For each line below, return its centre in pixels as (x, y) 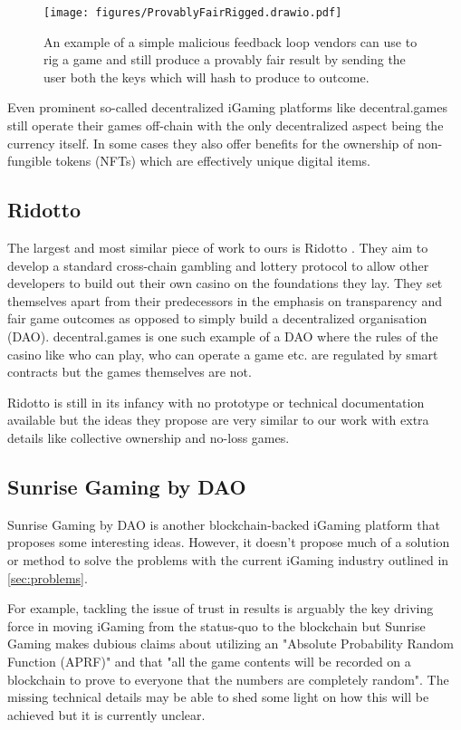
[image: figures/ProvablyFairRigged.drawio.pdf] (193, 13)
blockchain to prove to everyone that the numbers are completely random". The (228, 679)
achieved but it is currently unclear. (106, 714)
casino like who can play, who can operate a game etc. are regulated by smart (223, 354)
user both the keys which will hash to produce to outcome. (206, 77)
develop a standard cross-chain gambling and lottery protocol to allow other (218, 265)
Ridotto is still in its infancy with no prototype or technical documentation (216, 402)
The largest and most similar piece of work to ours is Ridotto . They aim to (218, 248)
